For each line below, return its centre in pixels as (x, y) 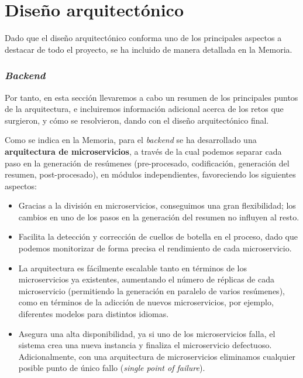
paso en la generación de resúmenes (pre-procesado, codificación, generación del (147, 163)
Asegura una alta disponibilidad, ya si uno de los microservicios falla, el (147, 333)
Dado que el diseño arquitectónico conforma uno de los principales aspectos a (143, 38)
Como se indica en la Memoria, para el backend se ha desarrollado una (131, 140)
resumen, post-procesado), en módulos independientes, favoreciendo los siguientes (150, 174)
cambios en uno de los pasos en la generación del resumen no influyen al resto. (159, 217)
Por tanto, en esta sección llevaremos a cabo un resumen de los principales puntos (151, 97)
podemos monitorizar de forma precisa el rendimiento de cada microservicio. (155, 248)
